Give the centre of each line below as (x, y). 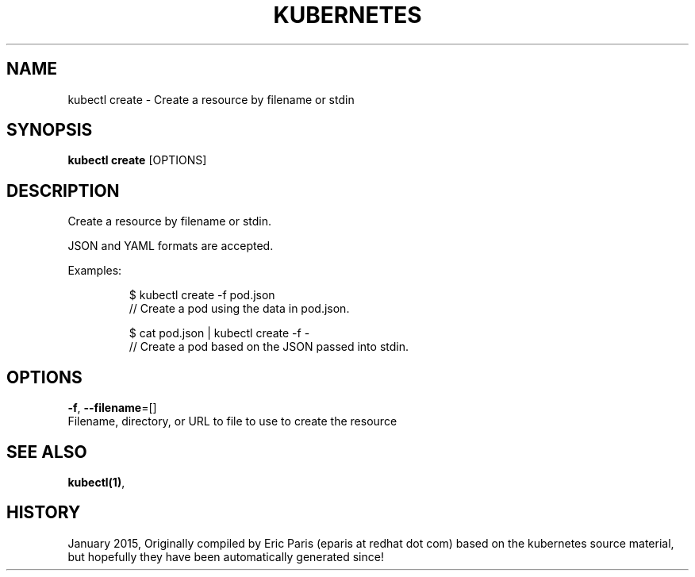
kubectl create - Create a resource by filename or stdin (211, 99)
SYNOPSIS (50, 130)
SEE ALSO (47, 452)
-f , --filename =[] (112, 408)
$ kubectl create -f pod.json (202, 295)
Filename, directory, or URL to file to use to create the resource (232, 421)
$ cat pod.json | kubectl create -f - (219, 333)
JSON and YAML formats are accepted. (171, 246)
